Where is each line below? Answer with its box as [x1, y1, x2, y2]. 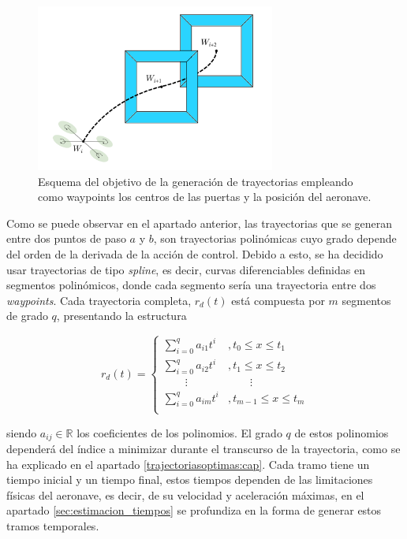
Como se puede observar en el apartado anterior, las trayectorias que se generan [6, 214, 393, 231]
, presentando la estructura [56, 307, 187, 324]
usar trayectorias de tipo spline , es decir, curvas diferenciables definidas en [6, 261, 365, 277]
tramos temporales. [6, 518, 99, 533]
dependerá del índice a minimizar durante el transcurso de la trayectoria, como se [6, 440, 401, 457]
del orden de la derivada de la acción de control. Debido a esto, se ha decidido [6, 246, 383, 262]
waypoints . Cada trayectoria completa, [6, 292, 192, 308]
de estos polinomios [294, 424, 389, 440]
